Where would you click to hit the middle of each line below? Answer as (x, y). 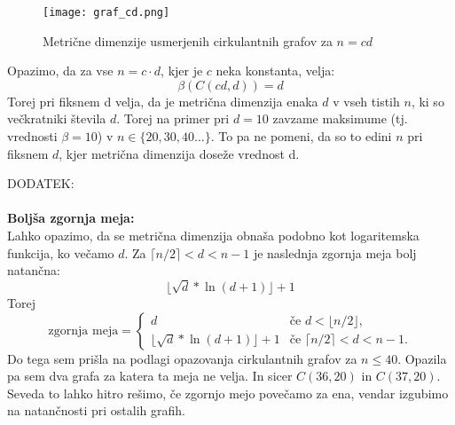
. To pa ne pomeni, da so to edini (301, 136)
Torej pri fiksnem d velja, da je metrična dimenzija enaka (163, 101)
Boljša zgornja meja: (71, 218)
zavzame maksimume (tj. (340, 118)
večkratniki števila (57, 118)
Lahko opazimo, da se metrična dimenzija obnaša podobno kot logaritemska (213, 235)
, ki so (428, 101)
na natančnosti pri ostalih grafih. (96, 410)
